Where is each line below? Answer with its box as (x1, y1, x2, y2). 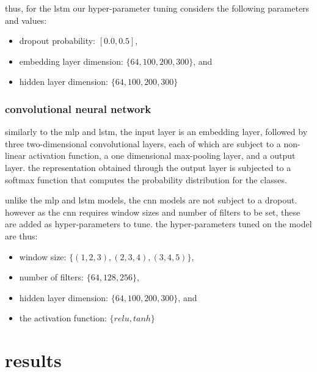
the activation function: (19, 312, 107, 324)
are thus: (5, 229, 38, 242)
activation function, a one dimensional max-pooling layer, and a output (28, 149, 296, 162)
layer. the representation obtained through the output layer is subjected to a (5, 161, 291, 173)
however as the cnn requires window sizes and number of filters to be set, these (5, 205, 301, 218)
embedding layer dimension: (19, 54, 123, 67)
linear (5, 149, 26, 162)
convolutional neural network (5, 101, 151, 116)
